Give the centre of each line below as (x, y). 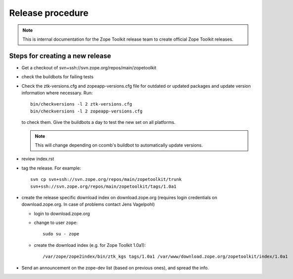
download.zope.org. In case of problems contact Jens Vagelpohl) (88, 204)
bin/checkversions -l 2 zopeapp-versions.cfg (87, 111)
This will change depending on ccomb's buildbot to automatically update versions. (119, 145)
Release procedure (49, 13)
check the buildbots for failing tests (57, 77)
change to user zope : (56, 223)
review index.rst (38, 159)
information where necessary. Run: (57, 93)
